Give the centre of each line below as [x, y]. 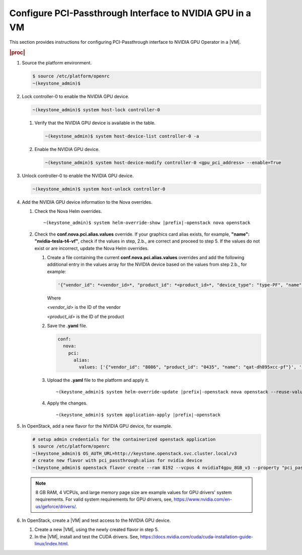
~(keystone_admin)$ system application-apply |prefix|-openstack [138, 415]
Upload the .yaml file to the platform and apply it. [98, 380]
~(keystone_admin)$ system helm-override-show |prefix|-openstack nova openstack [147, 223]
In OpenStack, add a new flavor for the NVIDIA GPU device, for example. [97, 426]
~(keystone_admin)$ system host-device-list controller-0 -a [122, 136]
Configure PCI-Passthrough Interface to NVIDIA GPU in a [130, 13]
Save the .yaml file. [67, 326]
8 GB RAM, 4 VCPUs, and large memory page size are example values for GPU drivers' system [134, 492]
